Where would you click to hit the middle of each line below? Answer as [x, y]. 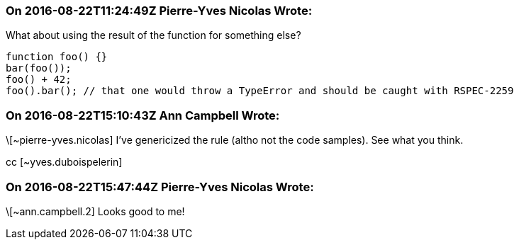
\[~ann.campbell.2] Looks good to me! [95, 211]
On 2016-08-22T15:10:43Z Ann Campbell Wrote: [143, 115]
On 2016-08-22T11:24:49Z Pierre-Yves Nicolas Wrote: [159, 11]
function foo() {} [57, 57]
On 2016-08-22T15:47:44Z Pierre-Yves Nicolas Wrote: [160, 187]
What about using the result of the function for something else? [154, 35]
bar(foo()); [39, 68]
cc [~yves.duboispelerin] [64, 162]
